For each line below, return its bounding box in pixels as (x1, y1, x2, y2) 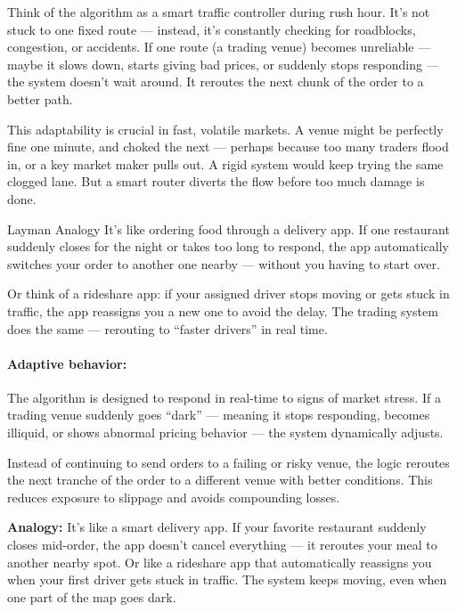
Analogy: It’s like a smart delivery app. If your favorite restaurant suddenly (7, 518, 427, 536)
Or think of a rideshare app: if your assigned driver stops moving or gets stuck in (7, 284, 450, 303)
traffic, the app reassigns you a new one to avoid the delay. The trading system (7, 301, 438, 320)
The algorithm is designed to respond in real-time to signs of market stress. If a (7, 388, 441, 406)
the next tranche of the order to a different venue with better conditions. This (7, 470, 433, 489)
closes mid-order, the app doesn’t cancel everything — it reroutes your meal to (7, 535, 437, 554)
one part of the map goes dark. (7, 587, 176, 606)
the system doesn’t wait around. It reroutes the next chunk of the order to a (7, 72, 424, 91)
